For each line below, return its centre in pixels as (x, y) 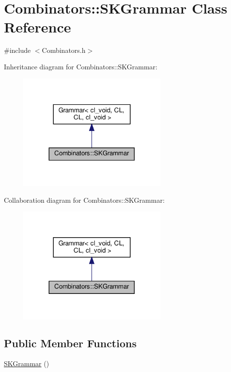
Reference (38, 27)
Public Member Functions (70, 343)
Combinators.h (64, 50)
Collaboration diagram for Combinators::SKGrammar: (84, 200)
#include (17, 50)
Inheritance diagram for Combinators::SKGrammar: (81, 66)
